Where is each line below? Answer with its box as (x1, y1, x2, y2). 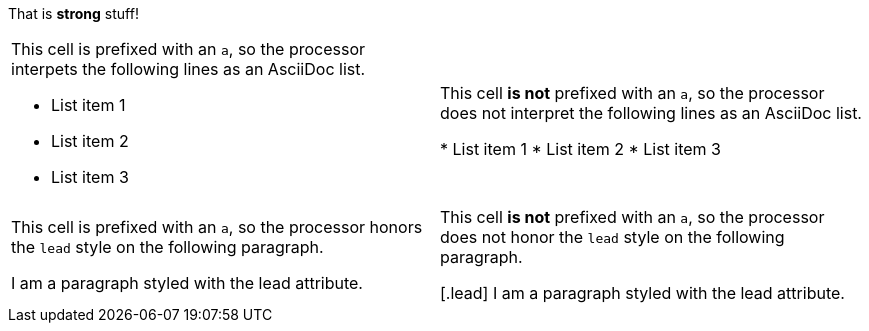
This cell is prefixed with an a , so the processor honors (11, 217, 423, 237)
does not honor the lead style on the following (440, 227, 785, 247)
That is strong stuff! (8, 5, 139, 22)
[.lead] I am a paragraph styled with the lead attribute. (440, 283, 845, 303)
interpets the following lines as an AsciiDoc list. (11, 59, 366, 79)
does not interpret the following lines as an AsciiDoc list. (440, 103, 862, 123)
